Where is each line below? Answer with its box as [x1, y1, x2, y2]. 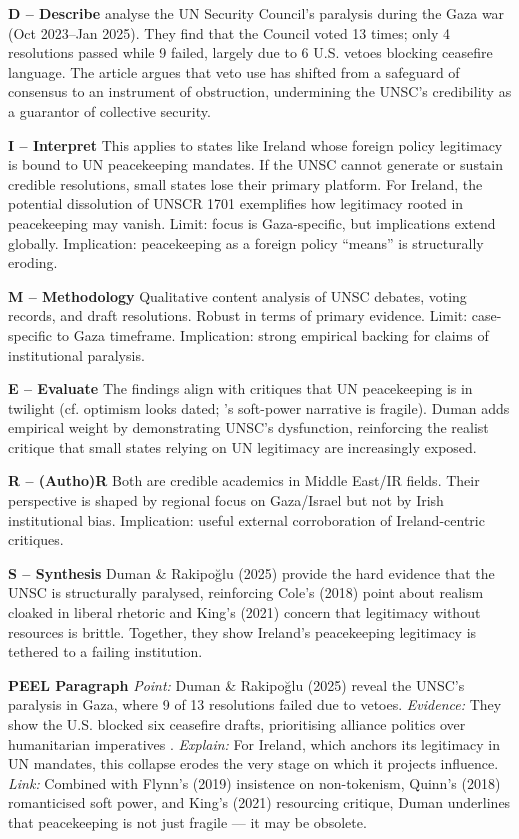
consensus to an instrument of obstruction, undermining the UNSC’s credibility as [8, 81, 512, 102]
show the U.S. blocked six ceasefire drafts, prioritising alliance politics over [8, 714, 466, 734]
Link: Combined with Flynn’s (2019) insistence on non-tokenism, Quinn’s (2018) [8, 772, 501, 793]
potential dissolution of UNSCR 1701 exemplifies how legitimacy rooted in [8, 193, 464, 214]
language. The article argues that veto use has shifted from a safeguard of [8, 61, 460, 82]
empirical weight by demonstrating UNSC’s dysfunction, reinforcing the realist [8, 417, 489, 438]
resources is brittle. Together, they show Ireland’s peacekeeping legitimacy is [8, 621, 477, 642]
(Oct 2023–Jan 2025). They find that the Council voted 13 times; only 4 [8, 22, 451, 43]
